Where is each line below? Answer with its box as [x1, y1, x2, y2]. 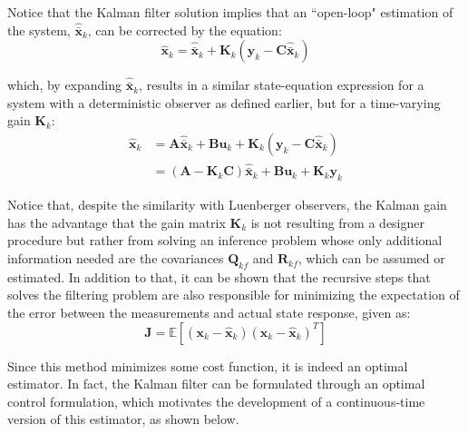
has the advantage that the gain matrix [7, 212, 226, 232]
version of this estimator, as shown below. [7, 409, 239, 429]
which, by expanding [7, 75, 122, 94]
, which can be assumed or [297, 249, 445, 268]
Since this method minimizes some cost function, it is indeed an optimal [7, 356, 408, 375]
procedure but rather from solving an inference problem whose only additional [7, 231, 443, 250]
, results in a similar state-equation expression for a [139, 75, 424, 94]
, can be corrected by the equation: [87, 20, 282, 39]
